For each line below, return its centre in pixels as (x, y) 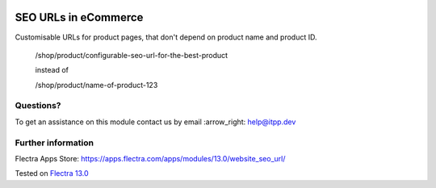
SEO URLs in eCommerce (79, 17)
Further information (55, 143)
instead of (52, 70)
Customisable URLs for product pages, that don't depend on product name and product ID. (166, 37)
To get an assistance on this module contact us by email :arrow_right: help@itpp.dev (155, 122)
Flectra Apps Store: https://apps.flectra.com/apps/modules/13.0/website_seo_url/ (150, 158)
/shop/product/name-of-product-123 (96, 85)
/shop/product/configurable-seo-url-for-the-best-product (132, 55)
